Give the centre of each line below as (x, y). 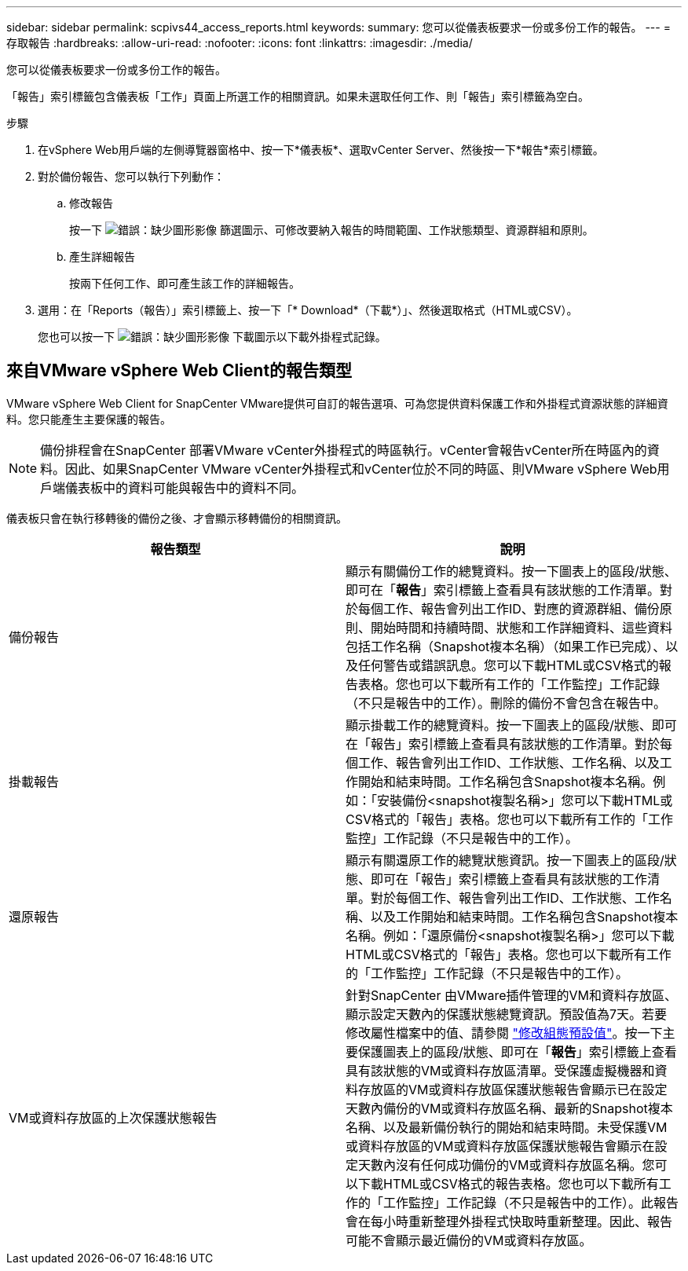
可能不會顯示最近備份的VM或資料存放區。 (469, 1240)
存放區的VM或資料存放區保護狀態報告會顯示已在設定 (513, 1089)
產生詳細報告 (102, 256)
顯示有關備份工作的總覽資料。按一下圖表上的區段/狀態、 (511, 571)
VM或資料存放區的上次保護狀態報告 (113, 1117)
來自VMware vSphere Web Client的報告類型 (179, 371)
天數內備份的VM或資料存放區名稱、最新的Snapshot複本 (509, 1108)
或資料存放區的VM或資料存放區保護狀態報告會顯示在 (500, 1146)
